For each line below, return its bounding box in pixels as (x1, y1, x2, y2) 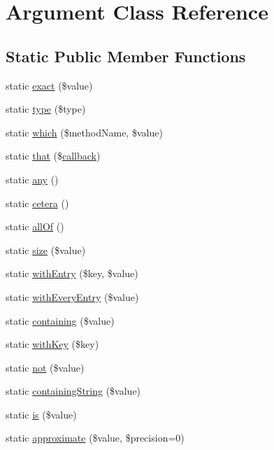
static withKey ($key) (6, 337, 99, 351)
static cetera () (6, 195, 69, 210)
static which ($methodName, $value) (6, 125, 163, 139)
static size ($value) (6, 242, 86, 257)
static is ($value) (6, 407, 77, 421)
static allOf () (6, 219, 64, 234)
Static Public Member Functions (6, 45, 246, 66)
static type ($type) (6, 101, 86, 116)
